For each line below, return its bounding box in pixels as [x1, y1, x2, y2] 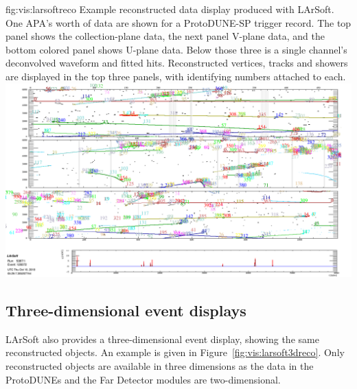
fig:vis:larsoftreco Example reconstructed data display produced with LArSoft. [5, 2, 334, 16]
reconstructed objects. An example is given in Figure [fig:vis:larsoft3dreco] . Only [5, 345, 345, 359]
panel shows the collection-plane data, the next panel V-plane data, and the [5, 29, 325, 43]
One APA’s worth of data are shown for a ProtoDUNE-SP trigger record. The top [5, 15, 352, 30]
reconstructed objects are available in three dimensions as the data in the [5, 359, 314, 373]
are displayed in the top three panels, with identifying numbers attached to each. [5, 69, 346, 83]
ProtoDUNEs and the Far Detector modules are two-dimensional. [5, 372, 281, 386]
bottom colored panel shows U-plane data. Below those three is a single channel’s [5, 42, 347, 56]
